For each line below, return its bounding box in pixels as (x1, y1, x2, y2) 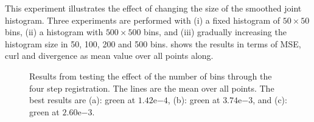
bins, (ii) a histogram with (5, 25, 103, 38)
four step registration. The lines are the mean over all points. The (29, 81, 274, 94)
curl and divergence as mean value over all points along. (5, 49, 214, 62)
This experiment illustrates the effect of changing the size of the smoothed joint (5, 2, 302, 14)
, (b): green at (167, 93, 220, 106)
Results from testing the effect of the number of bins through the (29, 69, 272, 82)
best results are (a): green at (29, 93, 136, 106)
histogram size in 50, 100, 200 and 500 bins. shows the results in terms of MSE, (5, 37, 301, 50)
